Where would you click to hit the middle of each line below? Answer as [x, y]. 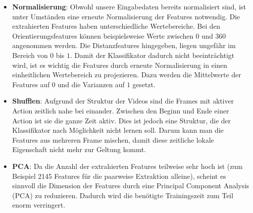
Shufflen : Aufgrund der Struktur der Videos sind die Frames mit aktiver [123, 101]
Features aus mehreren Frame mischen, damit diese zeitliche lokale [113, 139]
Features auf [31, 84]
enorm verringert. [39, 205]
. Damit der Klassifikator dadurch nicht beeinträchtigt [152, 55]
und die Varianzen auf [91, 84]
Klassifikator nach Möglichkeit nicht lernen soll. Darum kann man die [118, 130]
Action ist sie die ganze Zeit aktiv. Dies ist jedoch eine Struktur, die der [122, 120]
